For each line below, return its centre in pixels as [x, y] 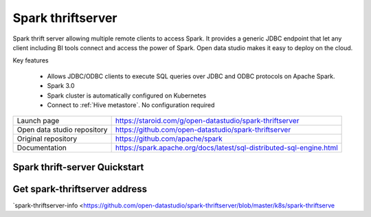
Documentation [42, 148]
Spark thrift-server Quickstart [78, 167]
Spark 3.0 [61, 86]
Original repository [47, 139]
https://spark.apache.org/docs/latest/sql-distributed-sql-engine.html [226, 148]
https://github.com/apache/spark [169, 139]
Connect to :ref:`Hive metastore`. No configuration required [131, 105]
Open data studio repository [62, 130]
